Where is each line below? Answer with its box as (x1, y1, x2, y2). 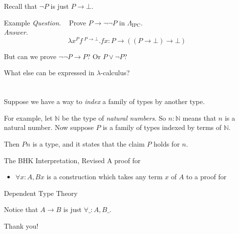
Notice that (4, 204, 38, 214)
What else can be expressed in (4, 67, 94, 78)
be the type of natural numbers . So (62, 112, 166, 123)
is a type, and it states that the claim (32, 139, 145, 149)
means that (182, 112, 217, 123)
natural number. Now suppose (4, 122, 94, 132)
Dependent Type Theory (4, 188, 78, 198)
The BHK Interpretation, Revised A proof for (4, 155, 141, 165)
